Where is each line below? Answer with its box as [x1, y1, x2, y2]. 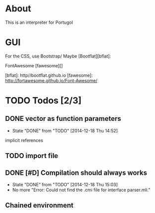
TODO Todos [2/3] [5, 95, 82, 106]
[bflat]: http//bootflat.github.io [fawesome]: [5, 72, 93, 78]
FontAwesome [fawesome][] [5, 62, 63, 68]
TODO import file [5, 152, 58, 160]
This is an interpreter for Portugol [5, 19, 73, 25]
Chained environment [5, 201, 74, 210]
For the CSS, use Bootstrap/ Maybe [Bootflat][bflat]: [5, 53, 111, 59]
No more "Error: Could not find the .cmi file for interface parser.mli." [12, 187, 151, 193]
